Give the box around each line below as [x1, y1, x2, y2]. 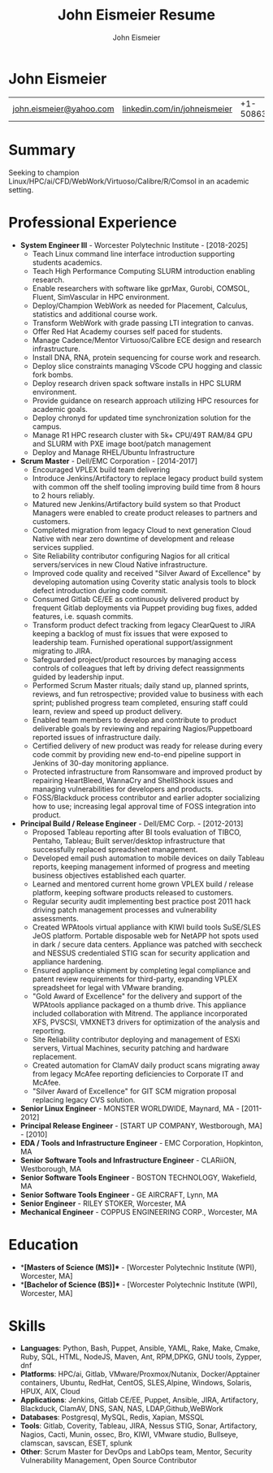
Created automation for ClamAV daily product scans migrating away [32, 1060, 260, 1070]
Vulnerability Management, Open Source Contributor [19, 1456, 197, 1466]
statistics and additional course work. [32, 309, 158, 318]
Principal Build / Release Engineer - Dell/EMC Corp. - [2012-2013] [19, 818, 244, 828]
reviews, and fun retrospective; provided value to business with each [32, 689, 264, 699]
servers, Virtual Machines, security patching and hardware [32, 1042, 229, 1053]
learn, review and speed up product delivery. [32, 706, 183, 716]
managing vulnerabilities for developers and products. [32, 784, 214, 794]
